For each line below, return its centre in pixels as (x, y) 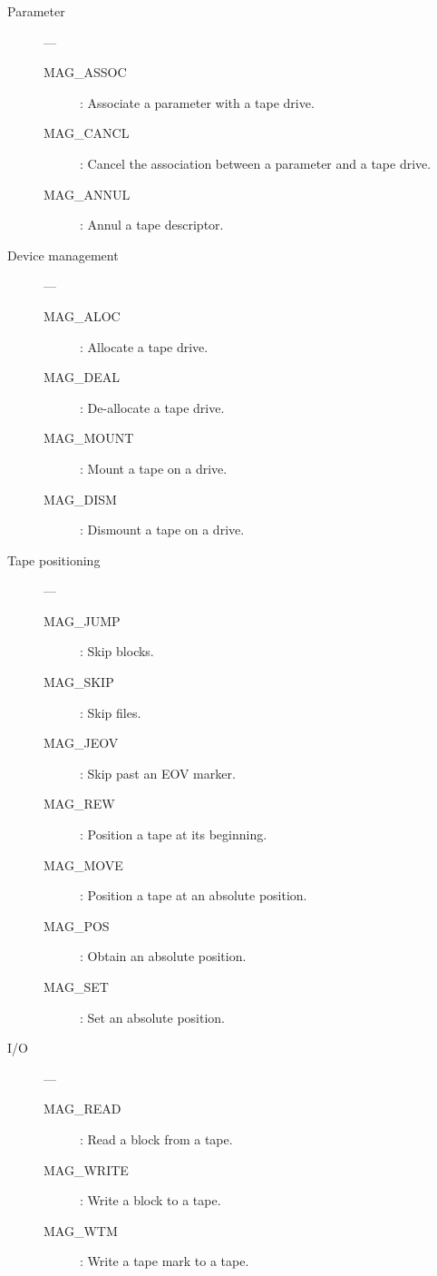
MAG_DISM (80, 499)
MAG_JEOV (81, 743)
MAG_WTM (81, 1230)
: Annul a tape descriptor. (152, 225)
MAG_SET (76, 986)
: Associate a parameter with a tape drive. (197, 102)
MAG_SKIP (79, 682)
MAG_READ (83, 1109)
